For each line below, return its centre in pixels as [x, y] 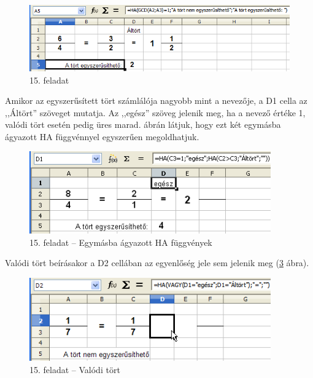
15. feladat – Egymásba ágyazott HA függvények [121, 242]
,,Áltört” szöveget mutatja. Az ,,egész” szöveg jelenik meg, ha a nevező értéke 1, [155, 112]
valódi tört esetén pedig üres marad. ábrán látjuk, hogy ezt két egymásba [143, 124]
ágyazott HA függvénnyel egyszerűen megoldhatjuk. [102, 136]
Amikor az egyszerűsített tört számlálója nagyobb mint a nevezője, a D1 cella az [156, 100]
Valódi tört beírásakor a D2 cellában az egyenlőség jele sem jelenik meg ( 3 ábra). [157, 263]
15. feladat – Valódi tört [75, 369]
